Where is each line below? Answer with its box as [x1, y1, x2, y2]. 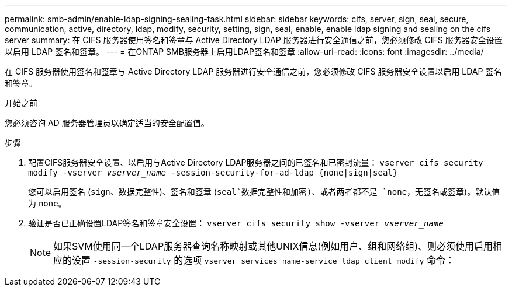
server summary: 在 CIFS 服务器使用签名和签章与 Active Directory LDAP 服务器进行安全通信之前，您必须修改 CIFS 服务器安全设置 [5, 35, 503, 45]
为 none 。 [28, 198, 67, 208]
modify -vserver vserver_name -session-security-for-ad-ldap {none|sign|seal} [28, 168, 398, 177]
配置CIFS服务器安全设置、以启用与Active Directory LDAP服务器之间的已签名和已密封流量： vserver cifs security [28, 157, 483, 167]
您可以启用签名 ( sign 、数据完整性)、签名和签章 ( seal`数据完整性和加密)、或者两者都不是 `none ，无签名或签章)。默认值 [28, 187, 500, 197]
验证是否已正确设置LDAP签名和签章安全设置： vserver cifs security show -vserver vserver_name [28, 218, 444, 228]
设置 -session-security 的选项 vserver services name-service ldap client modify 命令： [72, 254, 455, 266]
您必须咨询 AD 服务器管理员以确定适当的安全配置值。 [5, 118, 209, 128]
